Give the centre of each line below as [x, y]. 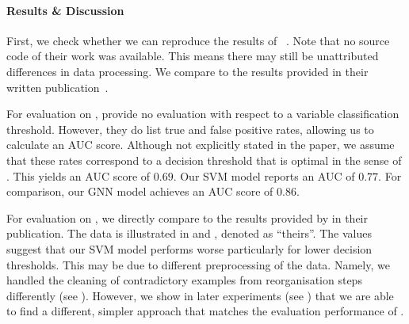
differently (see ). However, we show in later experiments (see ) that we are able [200, 295]
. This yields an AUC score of [78, 175]
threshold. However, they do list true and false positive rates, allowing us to [190, 129]
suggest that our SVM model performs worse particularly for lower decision [189, 248]
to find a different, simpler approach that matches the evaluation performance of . [205, 311]
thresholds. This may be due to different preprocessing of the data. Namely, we [198, 264]
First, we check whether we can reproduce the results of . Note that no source [198, 40]
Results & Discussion [65, 10]
